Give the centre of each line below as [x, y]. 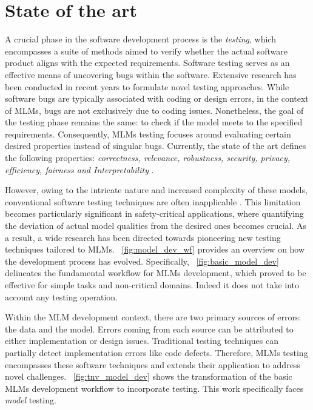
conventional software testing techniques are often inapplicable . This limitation [153, 201]
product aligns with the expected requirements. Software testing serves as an [147, 63]
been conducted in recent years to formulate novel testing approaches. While [147, 86]
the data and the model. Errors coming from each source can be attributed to [149, 329]
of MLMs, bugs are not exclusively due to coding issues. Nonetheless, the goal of [154, 110]
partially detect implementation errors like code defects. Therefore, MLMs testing [156, 352]
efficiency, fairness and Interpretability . [79, 169]
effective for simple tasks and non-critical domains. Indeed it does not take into [152, 285]
